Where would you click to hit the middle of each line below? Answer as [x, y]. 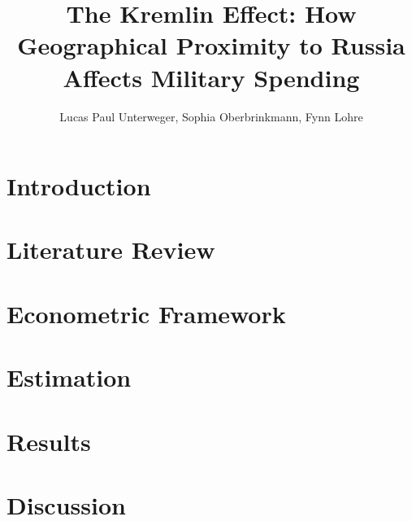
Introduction [79, 186]
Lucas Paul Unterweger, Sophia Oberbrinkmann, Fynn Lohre [211, 116]
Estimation [69, 377]
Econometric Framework [146, 313]
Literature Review [111, 250]
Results [49, 441]
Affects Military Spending [211, 77]
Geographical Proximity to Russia [211, 45]
